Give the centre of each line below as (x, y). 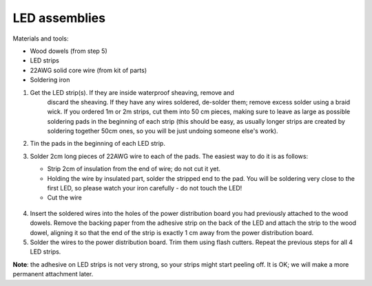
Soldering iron (50, 80)
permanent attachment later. (53, 274)
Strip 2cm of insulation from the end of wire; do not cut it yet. (134, 169)
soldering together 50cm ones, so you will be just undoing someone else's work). (163, 131)
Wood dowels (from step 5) (69, 51)
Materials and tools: (41, 38)
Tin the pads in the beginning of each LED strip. (97, 144)
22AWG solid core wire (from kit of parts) (89, 70)
